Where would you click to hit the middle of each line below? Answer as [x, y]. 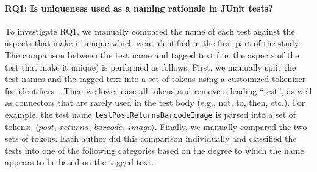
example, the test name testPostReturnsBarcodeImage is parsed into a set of [151, 114]
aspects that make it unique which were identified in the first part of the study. [153, 43]
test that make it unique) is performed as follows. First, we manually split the [151, 67]
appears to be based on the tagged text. [80, 162]
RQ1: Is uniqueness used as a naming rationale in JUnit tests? [139, 8]
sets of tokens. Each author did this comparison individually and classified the [151, 138]
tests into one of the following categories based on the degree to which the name [155, 150]
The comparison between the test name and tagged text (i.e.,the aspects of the [152, 54]
